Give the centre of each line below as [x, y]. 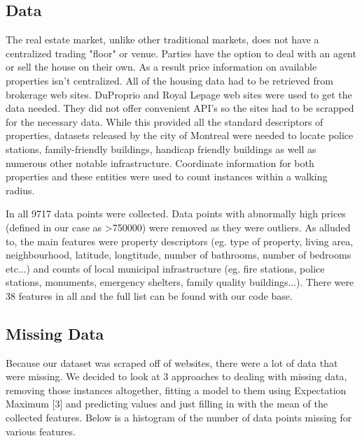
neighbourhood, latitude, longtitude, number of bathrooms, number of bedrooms [179, 255]
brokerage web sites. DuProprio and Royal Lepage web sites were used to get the [179, 94]
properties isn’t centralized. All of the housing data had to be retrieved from [169, 80]
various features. [41, 431]
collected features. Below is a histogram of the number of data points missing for [179, 418]
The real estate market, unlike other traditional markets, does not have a [162, 39]
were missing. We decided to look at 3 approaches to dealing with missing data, [176, 376]
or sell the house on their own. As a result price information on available [161, 67]
